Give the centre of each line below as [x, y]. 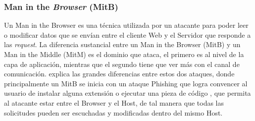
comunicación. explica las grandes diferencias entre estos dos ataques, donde [119, 74]
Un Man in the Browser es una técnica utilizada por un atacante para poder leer [126, 25]
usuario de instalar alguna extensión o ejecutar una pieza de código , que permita [127, 93]
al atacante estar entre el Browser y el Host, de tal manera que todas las [114, 102]
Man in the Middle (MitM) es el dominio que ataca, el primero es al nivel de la [124, 54]
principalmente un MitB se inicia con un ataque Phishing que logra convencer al [126, 83]
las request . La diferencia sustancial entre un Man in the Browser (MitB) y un [122, 44]
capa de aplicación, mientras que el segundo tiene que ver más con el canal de [122, 64]
